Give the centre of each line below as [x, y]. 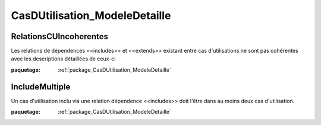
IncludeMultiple [41, 87]
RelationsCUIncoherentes [60, 36]
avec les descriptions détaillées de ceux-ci [63, 59]
